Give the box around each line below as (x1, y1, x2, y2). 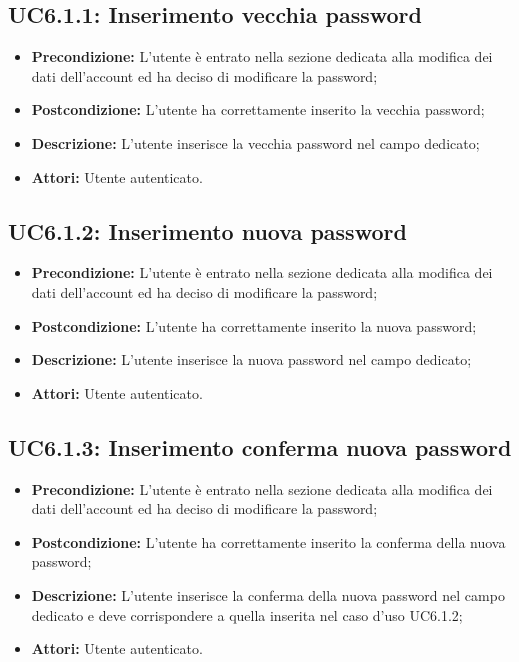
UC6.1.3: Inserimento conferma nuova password (8, 431, 512, 462)
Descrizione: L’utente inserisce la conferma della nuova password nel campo (31, 584, 505, 605)
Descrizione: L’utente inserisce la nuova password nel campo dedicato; (31, 349, 472, 370)
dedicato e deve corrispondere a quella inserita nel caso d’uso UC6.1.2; (31, 604, 463, 625)
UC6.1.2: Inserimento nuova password (8, 215, 407, 246)
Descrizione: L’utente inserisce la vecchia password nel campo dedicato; (31, 132, 480, 153)
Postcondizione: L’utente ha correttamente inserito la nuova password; (31, 315, 477, 336)
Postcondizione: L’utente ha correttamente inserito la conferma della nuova (31, 531, 506, 552)
